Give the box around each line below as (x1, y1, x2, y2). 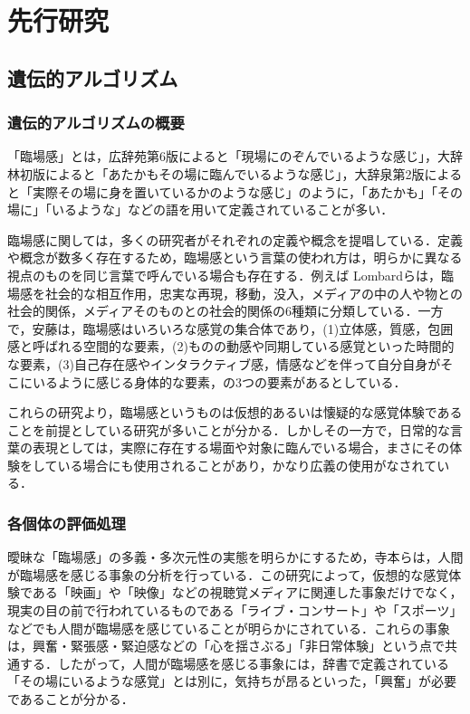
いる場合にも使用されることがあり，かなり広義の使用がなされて (57, 455, 437, 474)
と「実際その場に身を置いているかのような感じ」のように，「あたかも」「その (7, 182, 463, 201)
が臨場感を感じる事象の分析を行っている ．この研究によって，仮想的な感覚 (7, 565, 449, 584)
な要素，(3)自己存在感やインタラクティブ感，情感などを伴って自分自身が (7, 354, 441, 373)
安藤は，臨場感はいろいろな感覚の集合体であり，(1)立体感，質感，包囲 (32, 319, 454, 338)
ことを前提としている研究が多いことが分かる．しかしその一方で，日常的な (7, 420, 451, 439)
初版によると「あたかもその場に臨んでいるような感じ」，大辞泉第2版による (19, 164, 463, 183)
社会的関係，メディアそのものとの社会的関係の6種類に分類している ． (7, 301, 418, 320)
